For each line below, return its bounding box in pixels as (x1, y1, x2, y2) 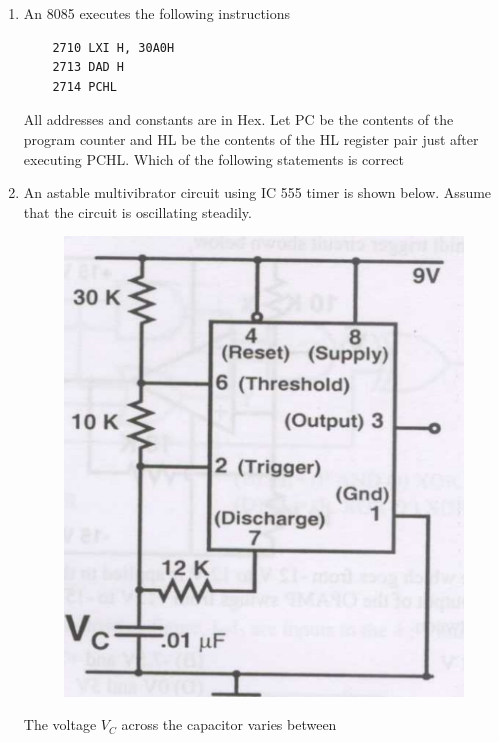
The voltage (23, 714, 97, 735)
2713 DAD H (52, 60, 125, 75)
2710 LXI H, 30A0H (52, 40, 175, 55)
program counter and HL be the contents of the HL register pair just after (23, 128, 479, 149)
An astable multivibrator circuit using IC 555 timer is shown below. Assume (23, 182, 492, 203)
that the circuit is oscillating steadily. (23, 201, 252, 222)
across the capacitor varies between (121, 714, 337, 735)
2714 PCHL (52, 79, 117, 94)
